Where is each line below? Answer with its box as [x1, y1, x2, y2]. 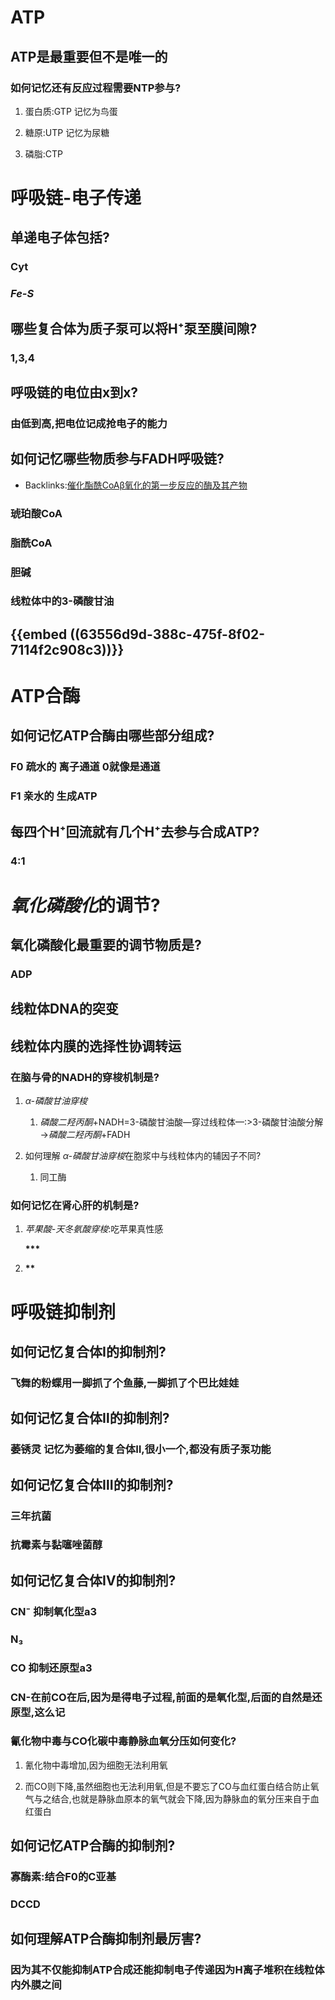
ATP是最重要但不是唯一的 [10, 48, 168, 65]
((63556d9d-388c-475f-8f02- [69, 626, 266, 643]
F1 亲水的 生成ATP [10, 789, 98, 803]
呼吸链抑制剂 [10, 1301, 117, 1323]
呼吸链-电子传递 [10, 187, 142, 210]
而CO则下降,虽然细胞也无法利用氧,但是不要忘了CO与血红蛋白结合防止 [24, 1780, 311, 1792]
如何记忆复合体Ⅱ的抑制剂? [10, 1410, 170, 1427]
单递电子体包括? [10, 229, 110, 246]
